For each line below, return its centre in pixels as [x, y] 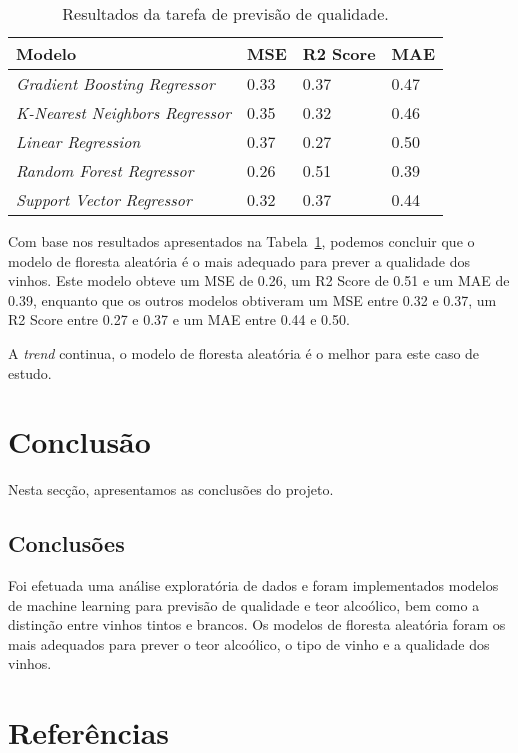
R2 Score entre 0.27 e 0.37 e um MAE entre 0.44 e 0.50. [179, 319]
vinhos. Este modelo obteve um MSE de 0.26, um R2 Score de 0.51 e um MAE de [259, 280]
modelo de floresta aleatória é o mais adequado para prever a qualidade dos [239, 260]
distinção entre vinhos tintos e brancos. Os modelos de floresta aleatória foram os [257, 624]
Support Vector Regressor [104, 199]
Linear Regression [78, 141]
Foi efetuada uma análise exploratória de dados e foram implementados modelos [253, 585]
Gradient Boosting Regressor [115, 83]
